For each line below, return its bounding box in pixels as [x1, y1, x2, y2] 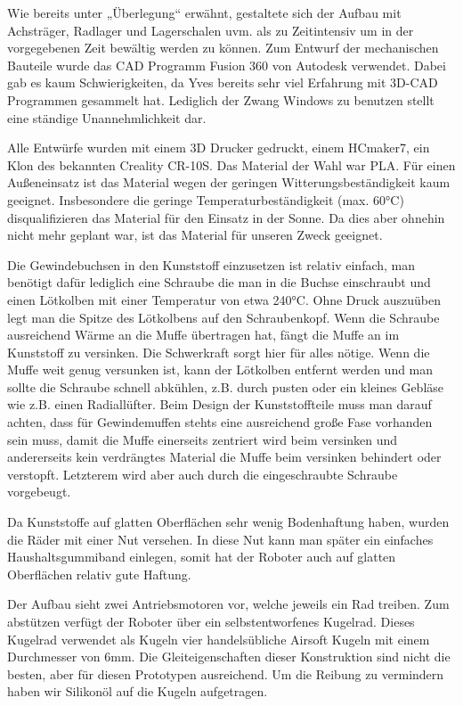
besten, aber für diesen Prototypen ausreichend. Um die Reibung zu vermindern [7, 664, 444, 683]
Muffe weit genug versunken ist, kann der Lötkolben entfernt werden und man [7, 360, 434, 379]
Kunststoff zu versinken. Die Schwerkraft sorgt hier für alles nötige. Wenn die [7, 342, 430, 361]
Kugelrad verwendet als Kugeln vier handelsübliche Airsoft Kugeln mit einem [7, 629, 430, 648]
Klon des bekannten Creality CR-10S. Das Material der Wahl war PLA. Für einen [7, 155, 456, 174]
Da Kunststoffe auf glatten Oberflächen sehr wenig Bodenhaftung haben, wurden [7, 513, 450, 531]
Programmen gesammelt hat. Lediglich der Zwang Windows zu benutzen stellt [7, 90, 435, 109]
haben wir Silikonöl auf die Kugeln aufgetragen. [7, 682, 268, 701]
